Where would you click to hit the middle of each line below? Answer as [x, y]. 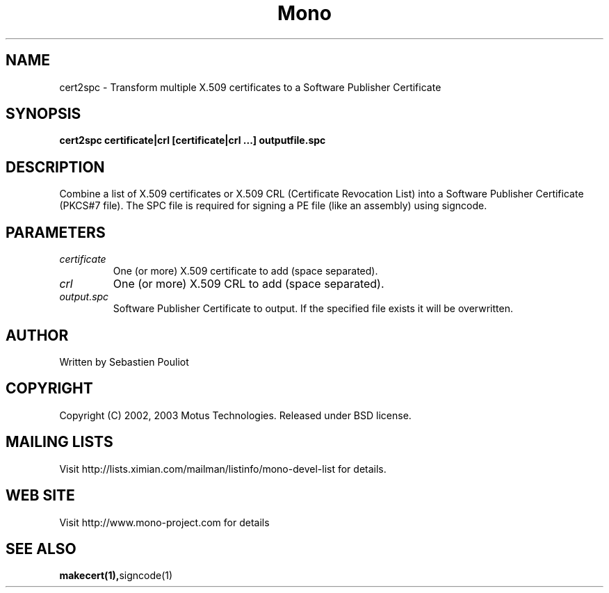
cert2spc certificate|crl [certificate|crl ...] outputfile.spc [193, 140]
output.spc [84, 297]
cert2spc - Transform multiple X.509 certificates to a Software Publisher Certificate [250, 87]
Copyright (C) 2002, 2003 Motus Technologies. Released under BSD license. [235, 415]
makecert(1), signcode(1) [116, 576]
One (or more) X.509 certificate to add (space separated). [245, 271]
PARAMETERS [56, 232]
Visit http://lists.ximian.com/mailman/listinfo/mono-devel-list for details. [223, 469]
